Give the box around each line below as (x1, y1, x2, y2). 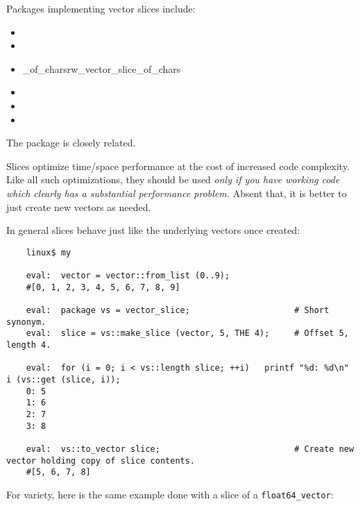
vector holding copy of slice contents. (6, 455, 196, 466)
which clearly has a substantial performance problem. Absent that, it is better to (6, 185, 347, 200)
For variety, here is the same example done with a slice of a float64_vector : (6, 487, 334, 501)
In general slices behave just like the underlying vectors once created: (6, 223, 300, 237)
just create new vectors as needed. (6, 199, 151, 214)
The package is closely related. (6, 135, 136, 150)
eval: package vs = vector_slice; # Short (26, 305, 329, 315)
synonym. (6, 317, 46, 327)
